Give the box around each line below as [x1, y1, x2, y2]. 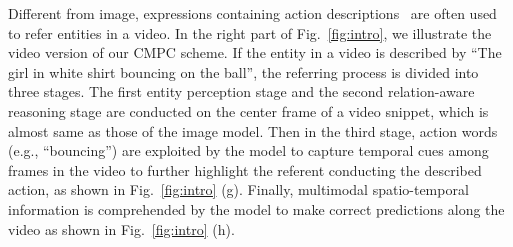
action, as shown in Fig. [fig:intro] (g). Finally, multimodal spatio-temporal [8, 179, 469, 200]
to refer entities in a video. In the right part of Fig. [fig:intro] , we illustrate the [8, 22, 492, 43]
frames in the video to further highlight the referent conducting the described [8, 159, 482, 180]
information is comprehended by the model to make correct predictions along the [8, 198, 505, 219]
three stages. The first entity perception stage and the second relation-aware [8, 81, 475, 102]
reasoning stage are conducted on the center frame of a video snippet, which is [8, 100, 489, 121]
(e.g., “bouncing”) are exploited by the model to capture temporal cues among [8, 140, 489, 161]
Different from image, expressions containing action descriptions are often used [8, 3, 497, 23]
